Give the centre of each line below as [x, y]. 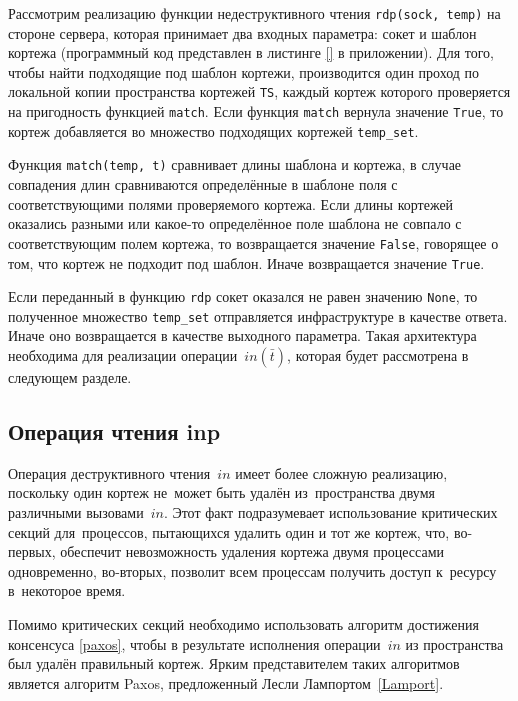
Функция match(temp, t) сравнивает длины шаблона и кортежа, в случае [235, 164]
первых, [32, 551]
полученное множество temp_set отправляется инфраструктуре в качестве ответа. [258, 315]
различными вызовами [76, 512]
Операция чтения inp [114, 431]
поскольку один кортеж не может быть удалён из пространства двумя [221, 492]
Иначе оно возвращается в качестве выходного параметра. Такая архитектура [242, 335]
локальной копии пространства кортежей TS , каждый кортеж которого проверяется [259, 91]
